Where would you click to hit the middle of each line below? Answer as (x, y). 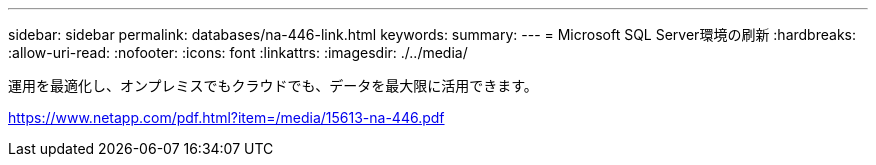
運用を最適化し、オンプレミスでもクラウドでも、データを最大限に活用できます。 (273, 85)
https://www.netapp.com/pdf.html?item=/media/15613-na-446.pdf (226, 117)
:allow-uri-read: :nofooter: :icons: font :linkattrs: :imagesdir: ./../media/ (238, 52)
